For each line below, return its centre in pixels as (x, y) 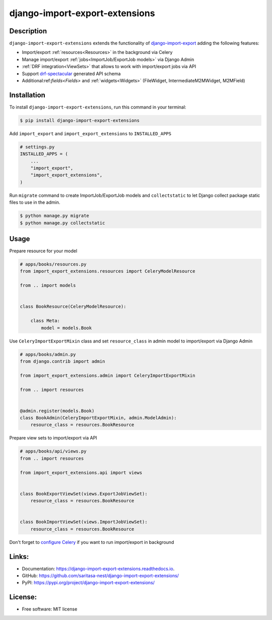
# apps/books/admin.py (48, 354)
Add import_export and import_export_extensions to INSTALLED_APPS (90, 133)
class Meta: (45, 321)
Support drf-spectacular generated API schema (71, 74)
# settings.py (37, 147)
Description (28, 31)
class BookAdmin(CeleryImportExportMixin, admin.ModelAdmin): (98, 418)
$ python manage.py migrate (54, 216)
